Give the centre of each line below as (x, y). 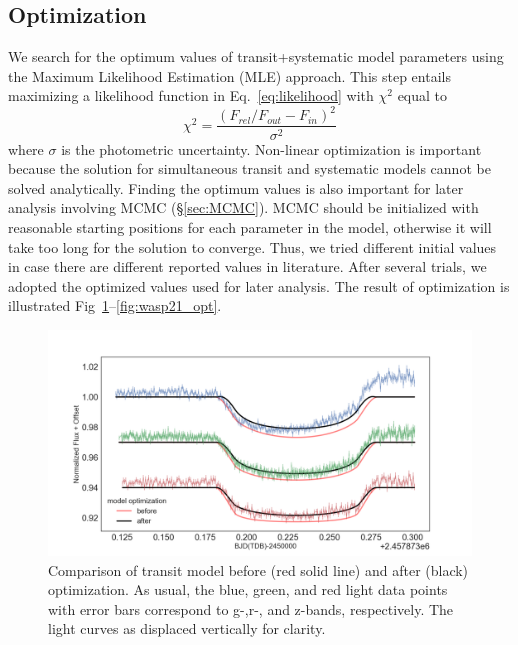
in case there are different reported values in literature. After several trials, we (247, 266)
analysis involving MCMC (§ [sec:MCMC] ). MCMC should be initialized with (243, 207)
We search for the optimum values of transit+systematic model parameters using (256, 56)
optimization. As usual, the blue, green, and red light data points (248, 589)
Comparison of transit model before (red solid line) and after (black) (258, 569)
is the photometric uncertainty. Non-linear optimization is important (271, 148)
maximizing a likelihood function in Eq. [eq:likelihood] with (191, 95)
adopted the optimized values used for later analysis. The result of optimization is (259, 285)
